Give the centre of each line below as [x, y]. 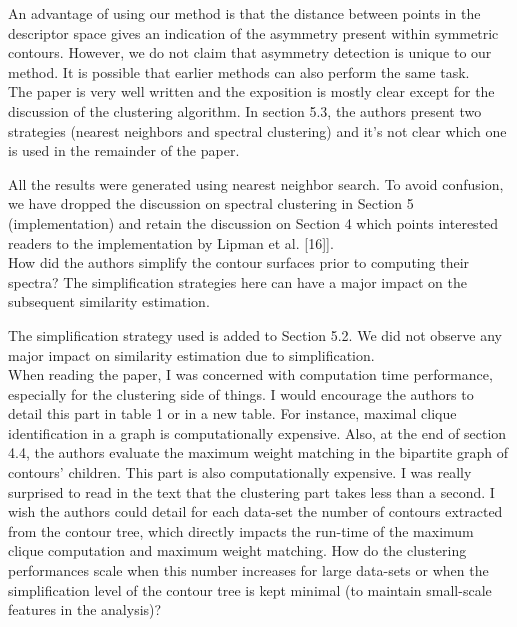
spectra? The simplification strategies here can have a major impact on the [237, 281]
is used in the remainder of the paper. [124, 150]
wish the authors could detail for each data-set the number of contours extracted [255, 511]
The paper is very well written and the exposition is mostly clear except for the [251, 91]
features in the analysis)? [85, 609]
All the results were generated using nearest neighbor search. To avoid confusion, [256, 183]
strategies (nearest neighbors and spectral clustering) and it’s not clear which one [257, 130]
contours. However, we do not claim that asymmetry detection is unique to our [250, 52]
